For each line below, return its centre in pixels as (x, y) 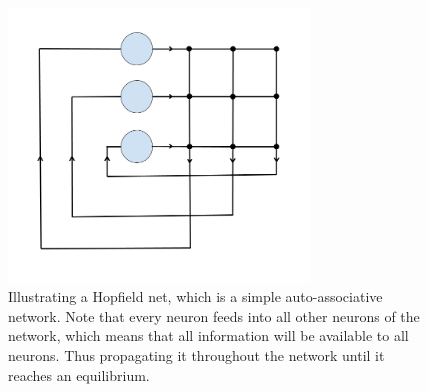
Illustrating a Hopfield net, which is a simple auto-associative (195, 296)
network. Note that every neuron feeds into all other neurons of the (214, 315)
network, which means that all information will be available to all (208, 335)
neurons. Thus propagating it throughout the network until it (196, 354)
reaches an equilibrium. (79, 374)
